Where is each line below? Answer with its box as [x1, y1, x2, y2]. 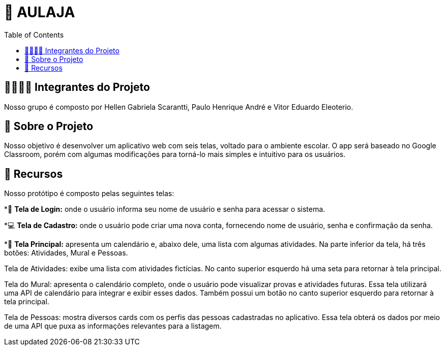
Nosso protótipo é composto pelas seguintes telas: [4, 189, 174, 198]
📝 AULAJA [4, 4, 75, 21]
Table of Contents [4, 30, 64, 39]
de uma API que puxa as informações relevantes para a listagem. [4, 322, 222, 331]
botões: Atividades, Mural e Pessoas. [4, 248, 128, 258]
